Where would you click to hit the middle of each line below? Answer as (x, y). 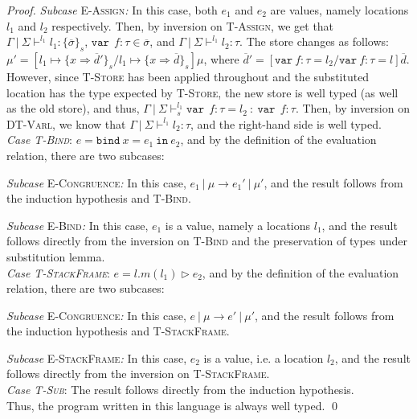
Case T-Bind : (39, 140)
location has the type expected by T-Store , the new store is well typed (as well (202, 92)
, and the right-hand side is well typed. (286, 123)
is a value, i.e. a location (264, 357)
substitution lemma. (56, 256)
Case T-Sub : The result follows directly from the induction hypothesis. (180, 390)
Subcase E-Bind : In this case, (78, 225)
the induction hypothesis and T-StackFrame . (118, 331)
